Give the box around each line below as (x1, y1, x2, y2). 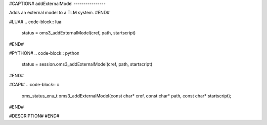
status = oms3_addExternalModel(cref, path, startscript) (21, 30, 136, 36)
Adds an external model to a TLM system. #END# (9, 10, 110, 16)
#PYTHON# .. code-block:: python (9, 50, 80, 56)
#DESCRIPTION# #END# (9, 113, 59, 119)
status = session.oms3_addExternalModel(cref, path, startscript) (21, 62, 153, 67)
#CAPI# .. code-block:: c (9, 82, 59, 88)
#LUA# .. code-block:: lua (9, 19, 62, 25)
